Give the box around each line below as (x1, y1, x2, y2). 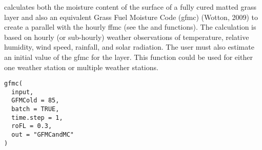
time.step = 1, (11, 114, 63, 121)
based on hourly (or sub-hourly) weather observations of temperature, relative (4, 31, 249, 42)
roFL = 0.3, (11, 122, 52, 130)
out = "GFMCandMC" (11, 131, 74, 139)
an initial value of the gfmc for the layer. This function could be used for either (4, 51, 253, 62)
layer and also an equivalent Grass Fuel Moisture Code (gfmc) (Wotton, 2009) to (4, 11, 258, 22)
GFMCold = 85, (11, 97, 59, 104)
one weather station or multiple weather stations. (4, 61, 158, 72)
